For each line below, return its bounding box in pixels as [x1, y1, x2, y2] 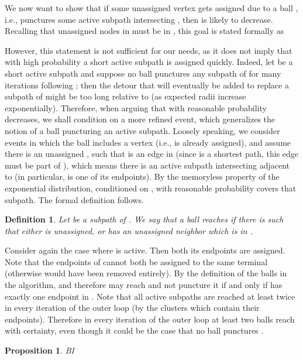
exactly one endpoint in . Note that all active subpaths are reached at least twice [5, 290, 295, 302]
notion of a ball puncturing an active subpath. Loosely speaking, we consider [5, 124, 280, 136]
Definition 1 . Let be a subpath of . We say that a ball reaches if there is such [5, 213, 284, 225]
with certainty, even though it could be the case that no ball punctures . [5, 324, 264, 337]
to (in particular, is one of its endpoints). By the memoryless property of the [5, 170, 280, 183]
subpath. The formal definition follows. [5, 193, 144, 205]
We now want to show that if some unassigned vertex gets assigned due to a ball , [5, 2, 298, 13]
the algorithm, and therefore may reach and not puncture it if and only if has [5, 279, 283, 291]
